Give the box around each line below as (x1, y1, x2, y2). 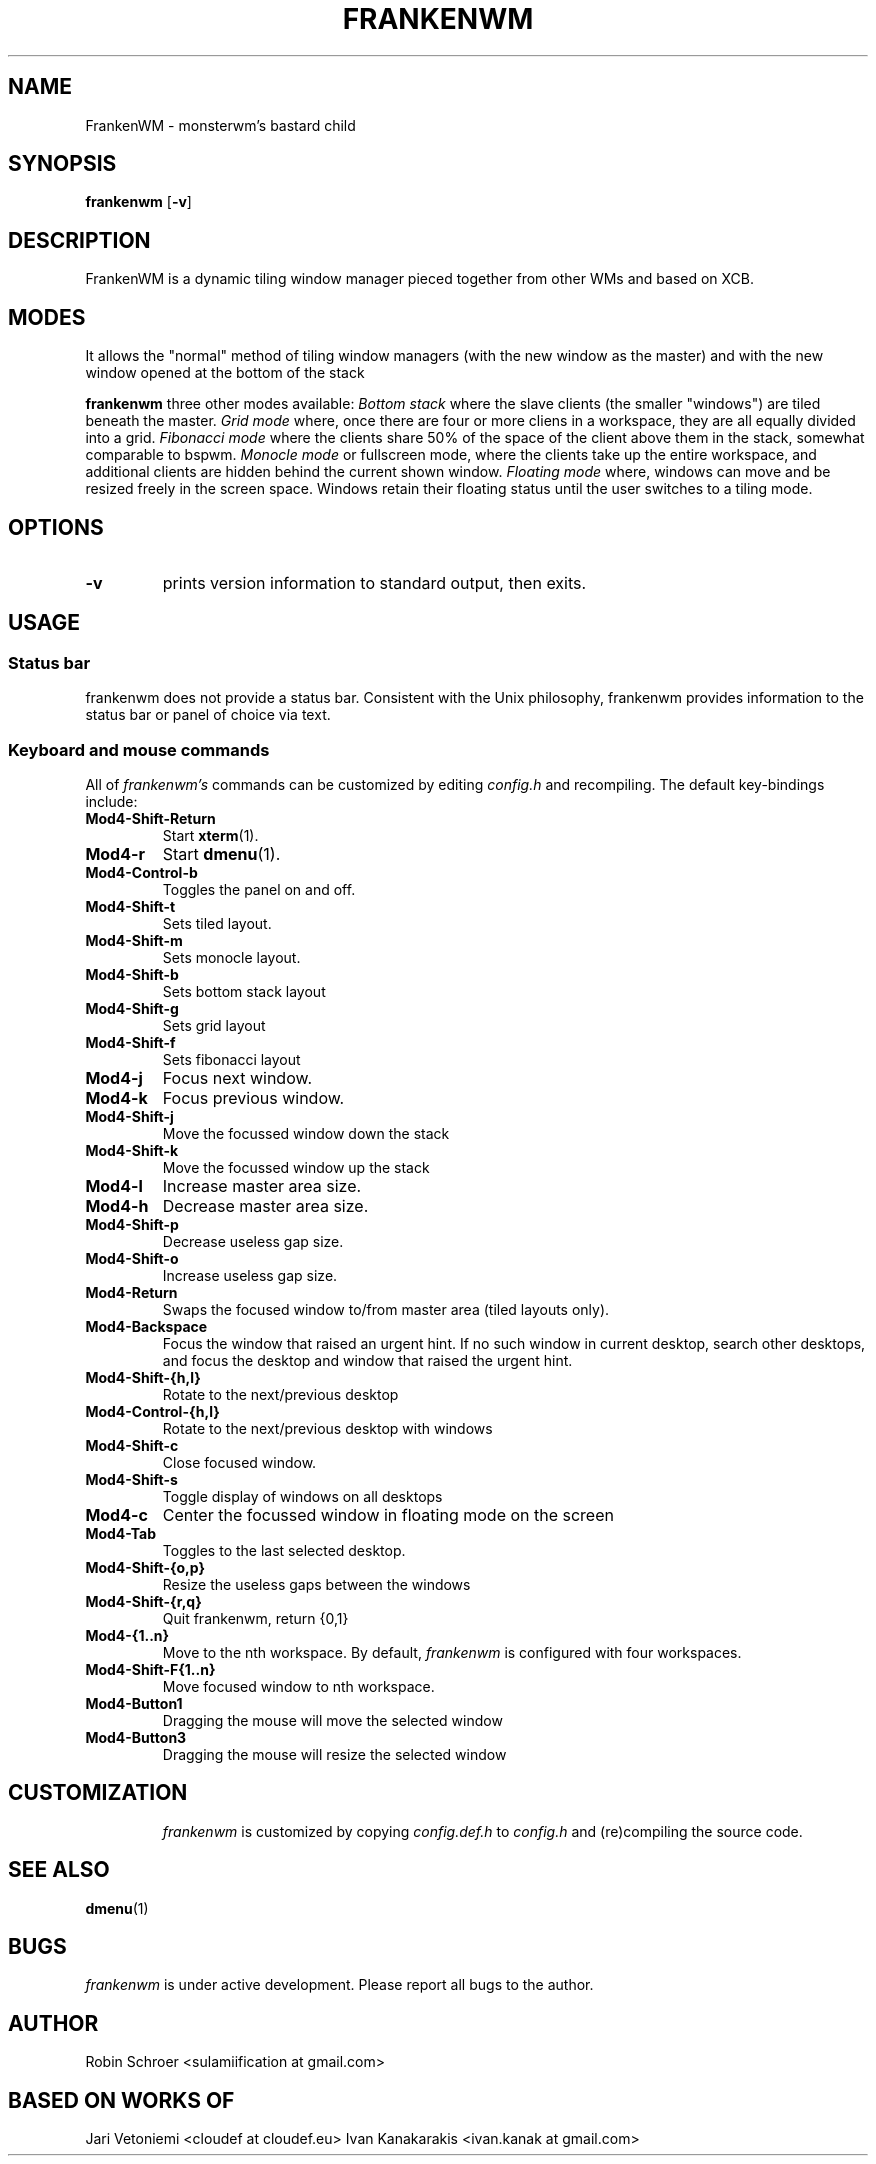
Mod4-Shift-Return (85, 809, 216, 827)
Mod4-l (85, 1175, 143, 1196)
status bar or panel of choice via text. (85, 706, 331, 724)
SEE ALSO (8, 1857, 110, 1883)
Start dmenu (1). (162, 843, 281, 864)
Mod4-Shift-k (85, 1141, 179, 1159)
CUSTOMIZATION (8, 1780, 188, 1806)
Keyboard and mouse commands (8, 739, 270, 760)
